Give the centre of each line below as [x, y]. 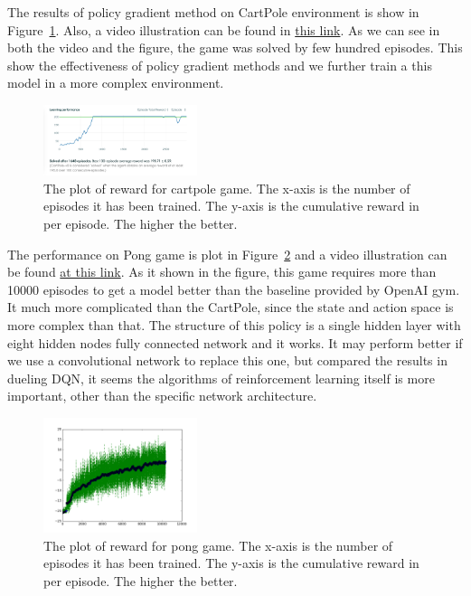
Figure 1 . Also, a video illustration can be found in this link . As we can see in [224, 29]
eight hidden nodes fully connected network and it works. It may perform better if [235, 342]
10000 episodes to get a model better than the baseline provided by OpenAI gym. [234, 289]
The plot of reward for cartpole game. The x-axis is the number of [227, 188]
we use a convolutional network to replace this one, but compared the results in [227, 360]
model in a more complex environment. [116, 83]
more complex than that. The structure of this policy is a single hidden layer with [234, 325]
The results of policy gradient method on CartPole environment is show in [213, 12]
